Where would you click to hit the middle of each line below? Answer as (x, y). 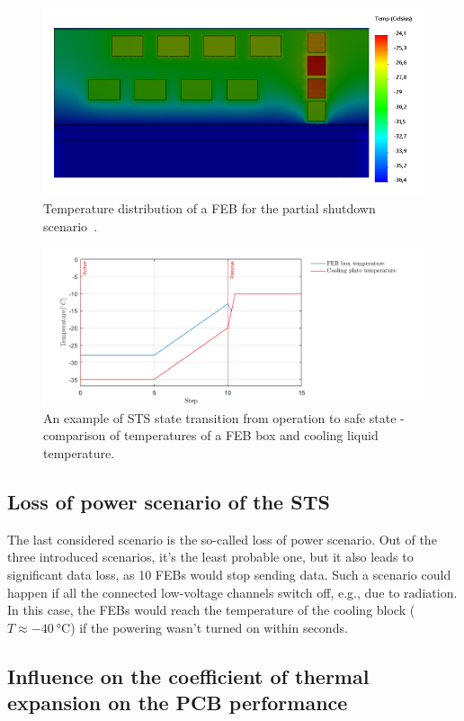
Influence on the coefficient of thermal (188, 676)
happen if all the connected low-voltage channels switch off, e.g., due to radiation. (232, 592)
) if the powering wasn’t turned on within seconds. (209, 627)
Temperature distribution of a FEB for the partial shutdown (210, 208)
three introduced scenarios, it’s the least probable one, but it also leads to (210, 557)
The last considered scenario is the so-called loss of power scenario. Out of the (222, 539)
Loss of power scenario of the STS (169, 501)
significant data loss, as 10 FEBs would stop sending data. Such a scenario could (229, 574)
